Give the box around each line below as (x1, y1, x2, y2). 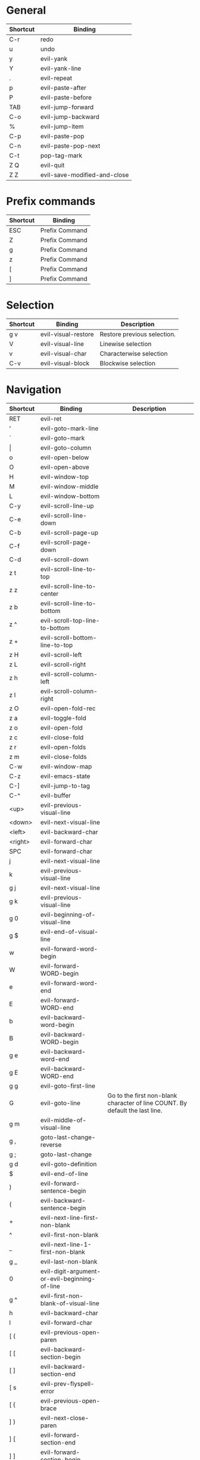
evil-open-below (40, 453, 89, 462)
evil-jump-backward (40, 113, 100, 121)
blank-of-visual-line (40, 1299, 99, 1308)
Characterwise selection (99, 349, 168, 357)
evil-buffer (40, 791, 71, 799)
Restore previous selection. (99, 330, 176, 338)
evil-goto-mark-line (40, 424, 99, 432)
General (6, 4, 46, 17)
